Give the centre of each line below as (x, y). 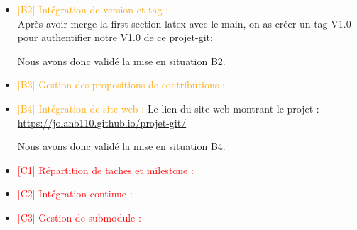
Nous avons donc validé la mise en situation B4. (121, 146)
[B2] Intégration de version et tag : (93, 9)
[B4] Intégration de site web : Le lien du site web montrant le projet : (168, 108)
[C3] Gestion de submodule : (79, 217)
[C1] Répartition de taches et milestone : (105, 169)
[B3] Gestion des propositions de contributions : (121, 85)
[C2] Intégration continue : (75, 194)
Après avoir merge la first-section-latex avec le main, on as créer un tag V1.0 (184, 23)
